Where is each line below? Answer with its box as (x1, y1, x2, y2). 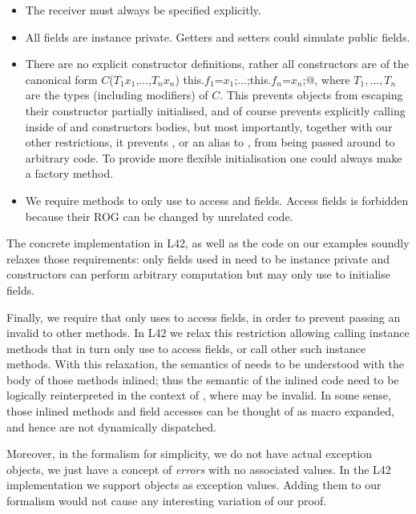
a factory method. (25, 165, 114, 182)
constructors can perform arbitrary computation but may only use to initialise (6, 266, 390, 283)
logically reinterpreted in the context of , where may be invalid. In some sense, (6, 387, 391, 404)
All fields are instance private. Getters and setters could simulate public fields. (25, 28, 410, 45)
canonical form (25, 70, 98, 87)
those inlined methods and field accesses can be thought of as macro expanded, (6, 403, 394, 420)
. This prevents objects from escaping (220, 86, 403, 103)
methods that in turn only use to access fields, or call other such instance (6, 339, 366, 356)
